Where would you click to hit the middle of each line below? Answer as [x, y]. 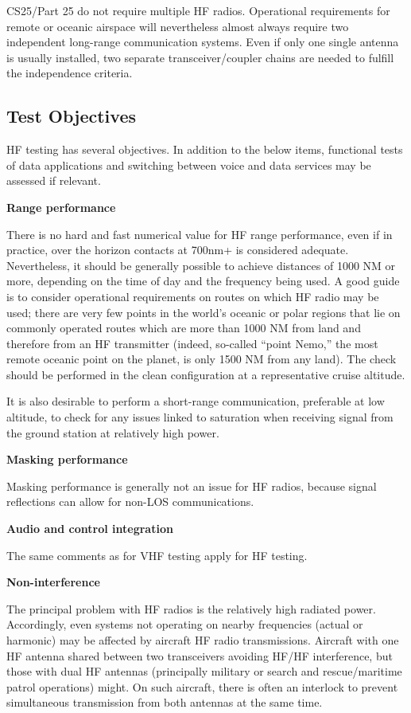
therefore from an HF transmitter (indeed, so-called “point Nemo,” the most [192, 343]
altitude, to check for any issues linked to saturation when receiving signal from [200, 417]
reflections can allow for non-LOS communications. [130, 501]
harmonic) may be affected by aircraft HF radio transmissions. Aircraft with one [203, 640]
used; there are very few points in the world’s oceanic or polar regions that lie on [204, 312]
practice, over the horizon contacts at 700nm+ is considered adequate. [178, 250]
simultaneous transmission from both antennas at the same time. [165, 702]
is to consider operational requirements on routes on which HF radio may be [193, 296]
